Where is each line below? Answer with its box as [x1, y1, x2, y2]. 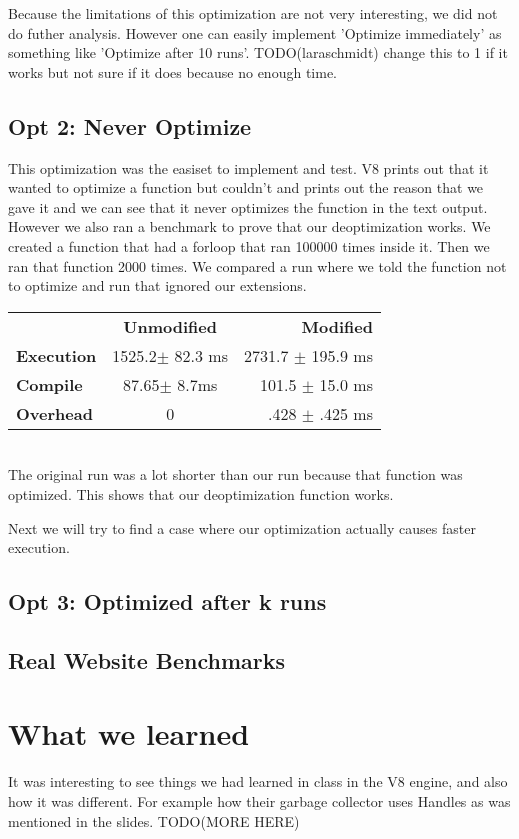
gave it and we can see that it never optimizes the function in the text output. [8, 196, 488, 217]
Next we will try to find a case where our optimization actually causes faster [8, 517, 476, 538]
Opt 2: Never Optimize [8, 110, 252, 141]
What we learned [8, 713, 250, 754]
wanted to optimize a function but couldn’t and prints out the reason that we [8, 177, 484, 198]
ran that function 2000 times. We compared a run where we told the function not [8, 255, 507, 276]
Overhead [16, 401, 93, 425]
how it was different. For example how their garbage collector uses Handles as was [8, 790, 511, 811]
